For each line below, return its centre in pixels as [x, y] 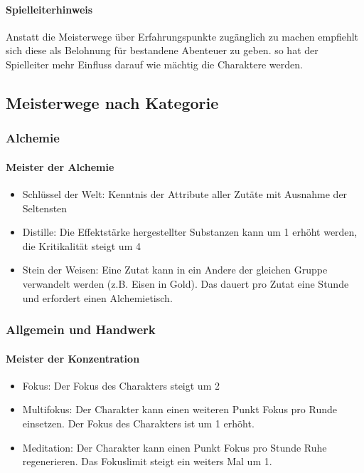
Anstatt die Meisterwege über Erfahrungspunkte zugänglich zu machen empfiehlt [182, 36]
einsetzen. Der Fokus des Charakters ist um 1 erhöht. [138, 423]
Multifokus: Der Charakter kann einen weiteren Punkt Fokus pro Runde [180, 409]
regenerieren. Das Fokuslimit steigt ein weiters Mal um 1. [147, 461]
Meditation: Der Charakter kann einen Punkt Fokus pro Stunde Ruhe [175, 447]
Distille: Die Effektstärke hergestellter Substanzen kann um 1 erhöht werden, [190, 232]
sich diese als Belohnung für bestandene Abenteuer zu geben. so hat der [162, 50]
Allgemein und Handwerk [81, 329]
